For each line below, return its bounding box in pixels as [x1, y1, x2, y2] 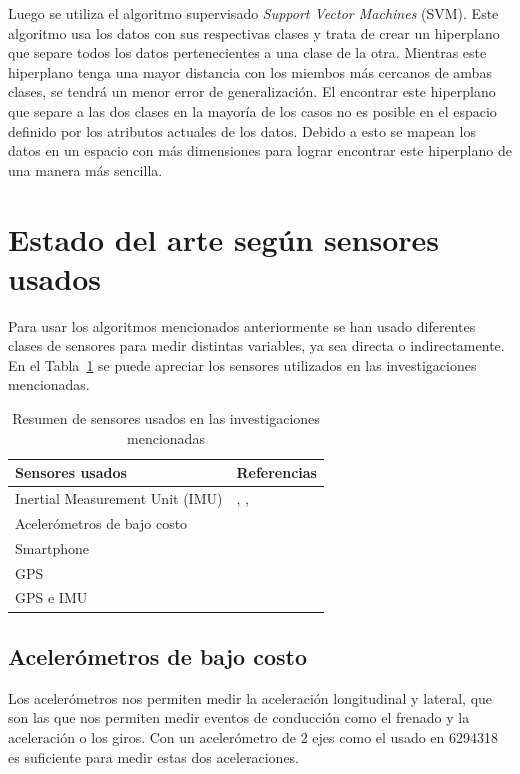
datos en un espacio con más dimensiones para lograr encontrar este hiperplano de [8, 140, 512, 161]
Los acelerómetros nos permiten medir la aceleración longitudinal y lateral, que [8, 687, 493, 708]
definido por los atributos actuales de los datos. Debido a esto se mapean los [8, 120, 476, 141]
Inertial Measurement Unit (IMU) [15, 488, 223, 509]
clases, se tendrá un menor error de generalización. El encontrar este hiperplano [8, 81, 496, 102]
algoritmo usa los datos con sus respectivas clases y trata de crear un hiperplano [8, 22, 500, 43]
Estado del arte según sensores [8, 218, 439, 259]
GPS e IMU [15, 587, 88, 608]
